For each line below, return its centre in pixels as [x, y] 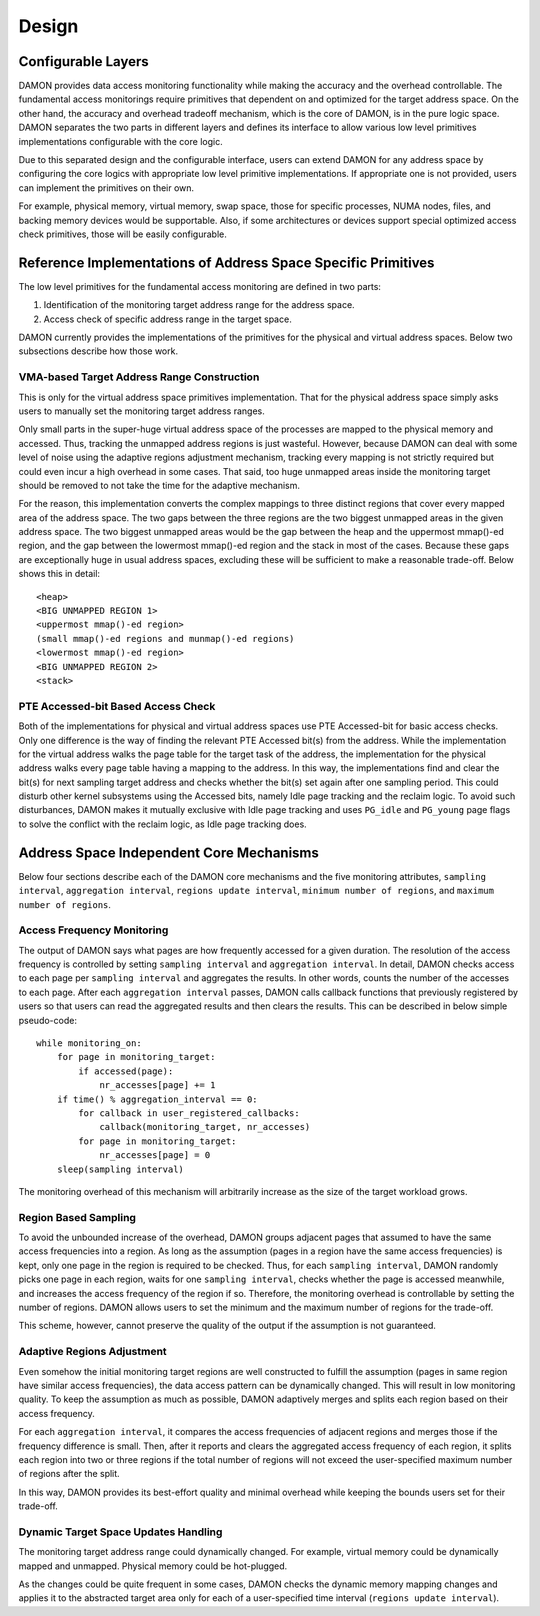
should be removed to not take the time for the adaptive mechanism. [159, 485]
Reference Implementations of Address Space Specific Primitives [226, 262]
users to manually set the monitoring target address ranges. [141, 411]
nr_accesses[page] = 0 [155, 1155]
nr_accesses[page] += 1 [157, 1085]
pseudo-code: [47, 1020]
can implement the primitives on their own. [106, 187]
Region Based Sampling [77, 1217]
